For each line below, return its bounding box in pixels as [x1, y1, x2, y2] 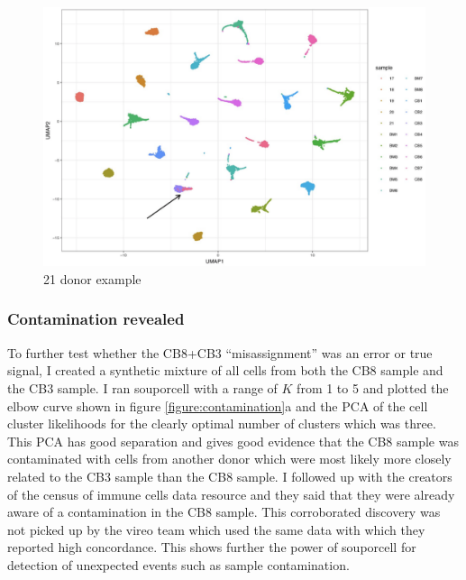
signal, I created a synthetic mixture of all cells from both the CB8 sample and [7, 361, 443, 380]
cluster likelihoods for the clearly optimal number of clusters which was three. [7, 414, 436, 433]
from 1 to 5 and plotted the [297, 378, 449, 397]
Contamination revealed [7, 308, 185, 330]
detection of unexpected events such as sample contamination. [7, 555, 350, 574]
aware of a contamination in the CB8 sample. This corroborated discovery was [7, 502, 441, 521]
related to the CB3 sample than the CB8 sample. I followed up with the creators [7, 466, 452, 485]
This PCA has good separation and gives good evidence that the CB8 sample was [7, 431, 459, 450]
